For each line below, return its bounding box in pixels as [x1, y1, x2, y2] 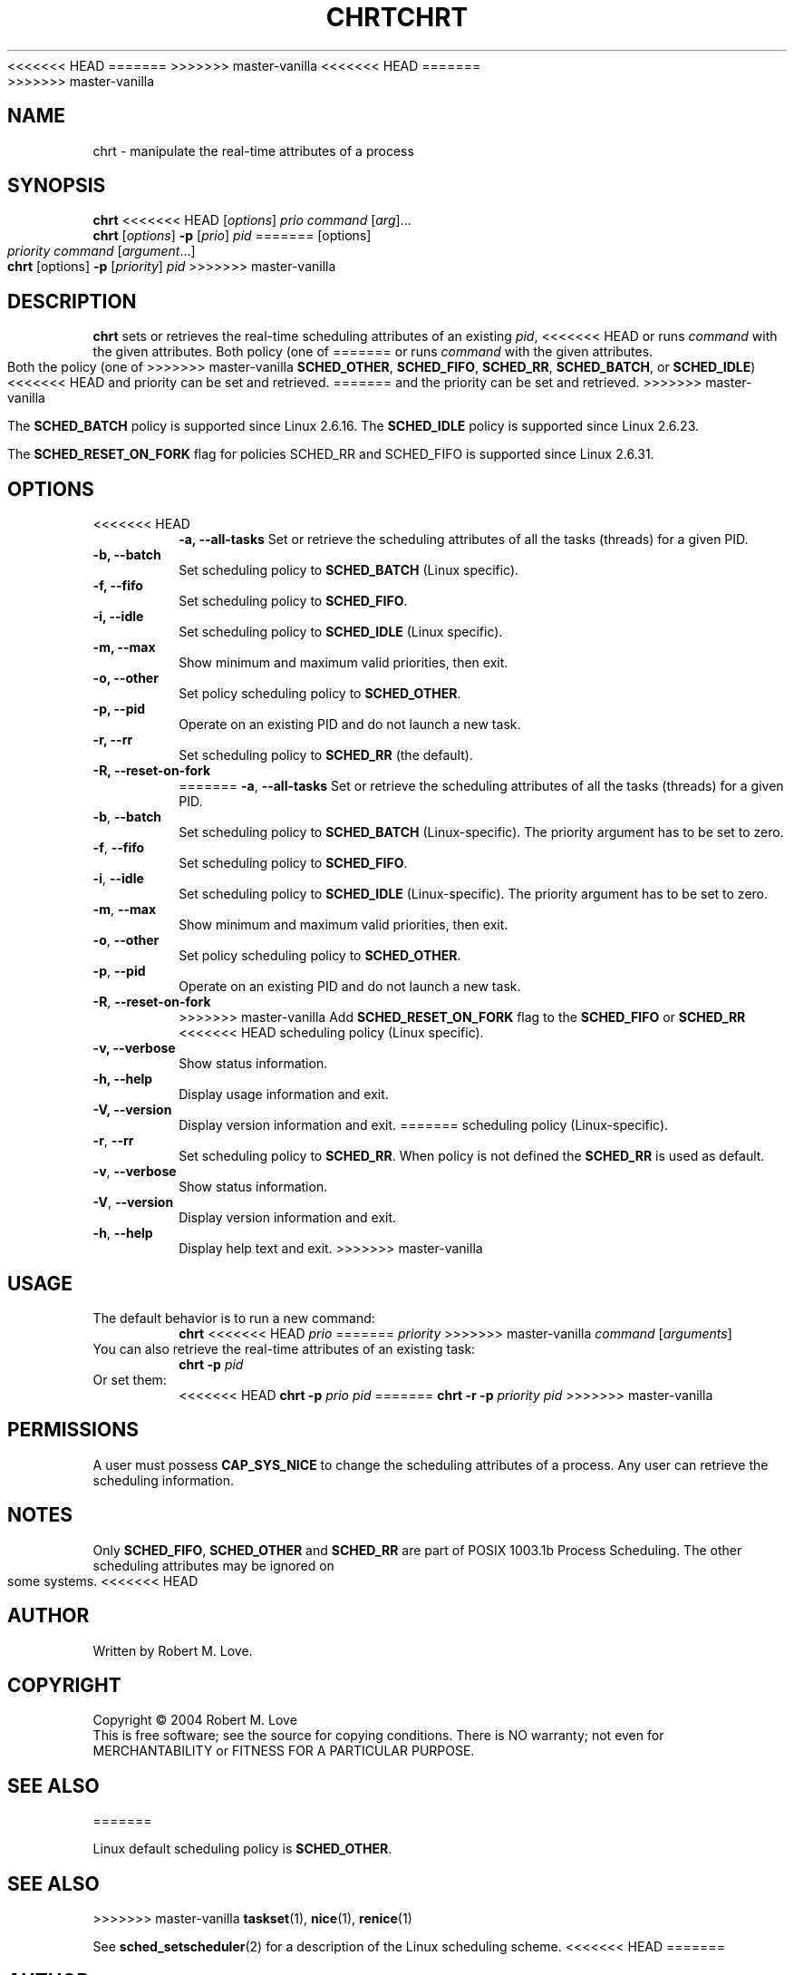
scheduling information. [92, 1472, 234, 1488]
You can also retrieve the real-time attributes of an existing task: [92, 1340, 476, 1357]
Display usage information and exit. [179, 1086, 389, 1103]
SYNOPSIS [7, 174, 106, 198]
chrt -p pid [179, 1356, 244, 1372]
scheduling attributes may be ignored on [92, 1557, 334, 1573]
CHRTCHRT [325, 2, 469, 33]
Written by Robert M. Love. [92, 1642, 253, 1659]
